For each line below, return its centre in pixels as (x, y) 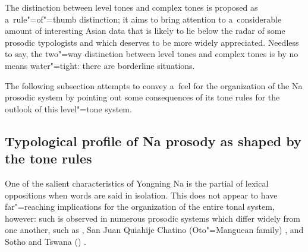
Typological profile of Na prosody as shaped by (153, 141)
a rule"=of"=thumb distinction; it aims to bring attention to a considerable (143, 19)
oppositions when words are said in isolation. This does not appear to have (141, 195)
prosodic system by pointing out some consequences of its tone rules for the (142, 97)
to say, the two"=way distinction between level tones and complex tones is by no (152, 54)
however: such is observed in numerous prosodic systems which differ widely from (153, 218)
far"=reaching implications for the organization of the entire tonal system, (140, 207)
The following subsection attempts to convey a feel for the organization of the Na (154, 85)
